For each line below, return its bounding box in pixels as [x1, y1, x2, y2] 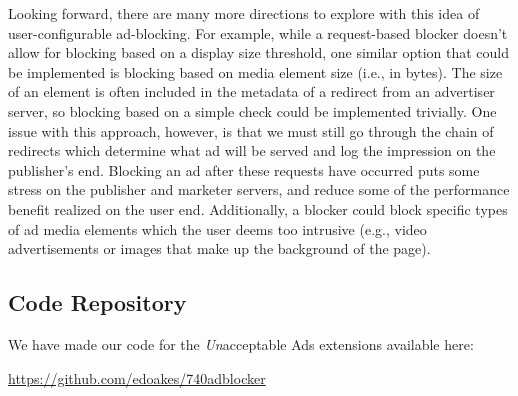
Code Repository [8, 287, 187, 318]
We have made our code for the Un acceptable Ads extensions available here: [8, 333, 474, 354]
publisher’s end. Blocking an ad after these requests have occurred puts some [8, 159, 480, 180]
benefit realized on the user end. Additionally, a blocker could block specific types [8, 198, 508, 219]
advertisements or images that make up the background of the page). [8, 238, 431, 259]
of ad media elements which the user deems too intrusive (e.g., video [8, 218, 427, 239]
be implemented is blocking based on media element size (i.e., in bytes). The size [8, 61, 503, 82]
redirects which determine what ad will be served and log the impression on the [8, 140, 496, 161]
